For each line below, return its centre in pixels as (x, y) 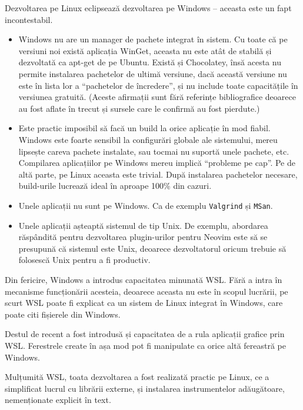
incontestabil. (29, 19)
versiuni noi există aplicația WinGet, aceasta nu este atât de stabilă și (145, 50)
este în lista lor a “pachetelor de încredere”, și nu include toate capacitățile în (158, 85)
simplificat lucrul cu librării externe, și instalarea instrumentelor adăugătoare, (145, 388)
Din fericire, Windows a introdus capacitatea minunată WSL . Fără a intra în (144, 279)
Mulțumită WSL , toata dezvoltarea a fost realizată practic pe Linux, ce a (137, 377)
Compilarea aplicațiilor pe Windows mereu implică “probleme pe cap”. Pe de (157, 163)
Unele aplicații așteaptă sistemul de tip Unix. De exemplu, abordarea (143, 225)
